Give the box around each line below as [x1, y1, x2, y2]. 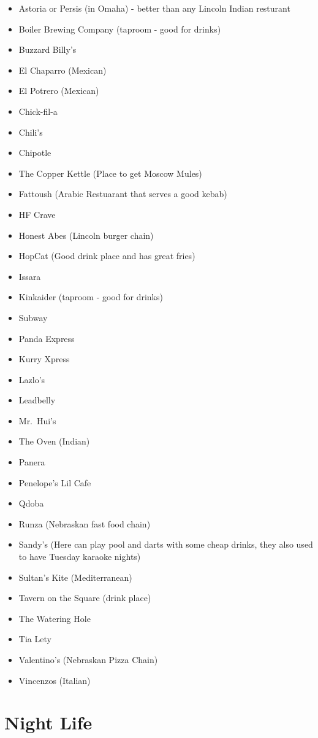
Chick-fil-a [18, 104, 58, 117]
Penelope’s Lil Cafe [18, 476, 91, 489]
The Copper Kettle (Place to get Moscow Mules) [18, 166, 202, 179]
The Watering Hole [18, 612, 91, 624]
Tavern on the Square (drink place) [18, 591, 151, 604]
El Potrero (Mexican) [18, 84, 99, 97]
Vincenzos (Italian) [18, 674, 91, 686]
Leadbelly [18, 394, 56, 406]
